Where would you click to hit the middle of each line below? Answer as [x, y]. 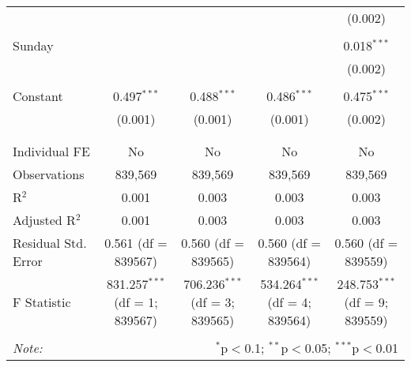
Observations [49, 174]
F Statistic [42, 302]
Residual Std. [50, 243]
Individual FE [51, 151]
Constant [38, 96]
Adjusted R [44, 220]
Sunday [33, 45]
